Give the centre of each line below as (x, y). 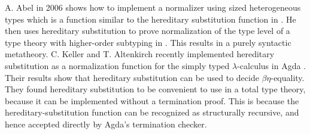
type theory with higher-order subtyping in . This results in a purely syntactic (148, 42)
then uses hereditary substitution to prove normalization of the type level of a (148, 31)
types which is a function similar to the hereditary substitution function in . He (151, 19)
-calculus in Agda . (271, 65)
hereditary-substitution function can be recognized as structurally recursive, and (152, 112)
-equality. (288, 77)
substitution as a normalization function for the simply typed (117, 65)
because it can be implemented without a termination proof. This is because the (152, 100)
